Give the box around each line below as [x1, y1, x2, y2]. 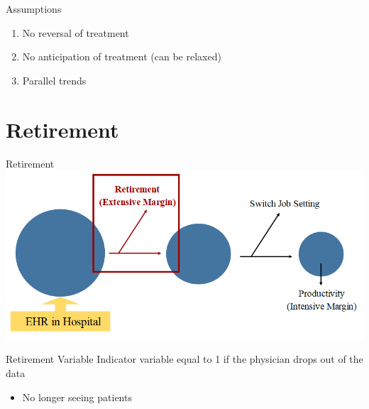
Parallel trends [22, 72, 87, 87]
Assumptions [6, 1, 62, 16]
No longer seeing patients [22, 389, 132, 404]
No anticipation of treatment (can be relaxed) [22, 49, 221, 64]
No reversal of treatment [22, 25, 129, 40]
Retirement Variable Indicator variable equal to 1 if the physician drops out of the [6, 351, 363, 366]
